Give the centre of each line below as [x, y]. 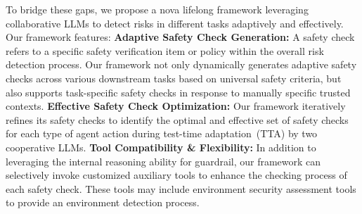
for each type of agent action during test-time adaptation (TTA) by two [162, 133]
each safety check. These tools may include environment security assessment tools [181, 188]
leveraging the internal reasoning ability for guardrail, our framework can [163, 161]
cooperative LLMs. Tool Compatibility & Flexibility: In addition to [161, 147]
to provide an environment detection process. [103, 202]
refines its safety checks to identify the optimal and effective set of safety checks [177, 119]
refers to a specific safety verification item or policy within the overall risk [165, 50]
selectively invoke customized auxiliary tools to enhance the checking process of [176, 175]
